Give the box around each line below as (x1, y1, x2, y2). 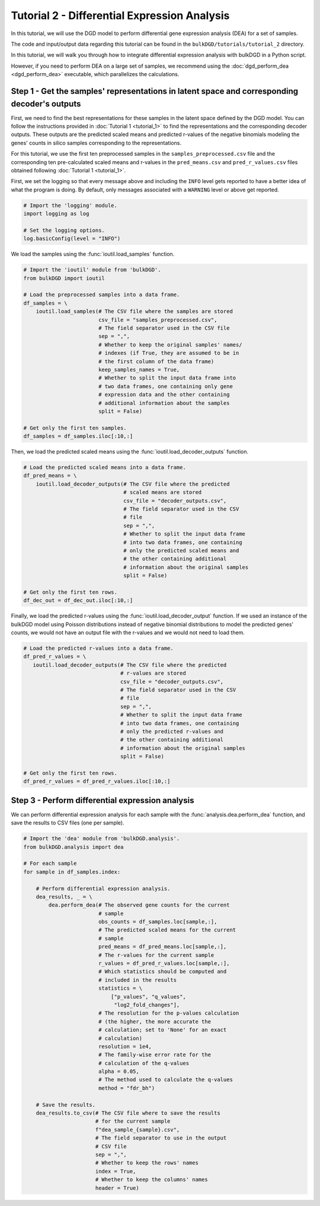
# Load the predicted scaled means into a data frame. (23, 464, 186, 471)
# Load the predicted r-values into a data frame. (23, 645, 174, 652)
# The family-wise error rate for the (98, 1051, 212, 1058)
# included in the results (98, 977, 177, 983)
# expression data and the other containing (98, 391, 230, 398)
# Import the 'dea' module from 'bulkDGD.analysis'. (23, 835, 180, 842)
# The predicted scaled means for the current (98, 927, 236, 933)
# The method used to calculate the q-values (98, 1076, 233, 1083)
